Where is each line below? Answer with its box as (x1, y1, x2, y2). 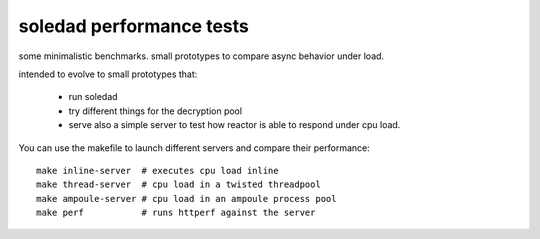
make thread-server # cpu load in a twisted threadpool (36, 179, 322, 190)
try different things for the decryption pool (68, 105, 243, 117)
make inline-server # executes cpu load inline (36, 165, 279, 176)
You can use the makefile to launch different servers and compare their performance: (18, 141, 370, 154)
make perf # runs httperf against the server (36, 207, 316, 219)
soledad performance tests (18, 15, 250, 37)
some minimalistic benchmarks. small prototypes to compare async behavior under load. (18, 50, 385, 62)
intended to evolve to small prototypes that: (18, 68, 198, 80)
